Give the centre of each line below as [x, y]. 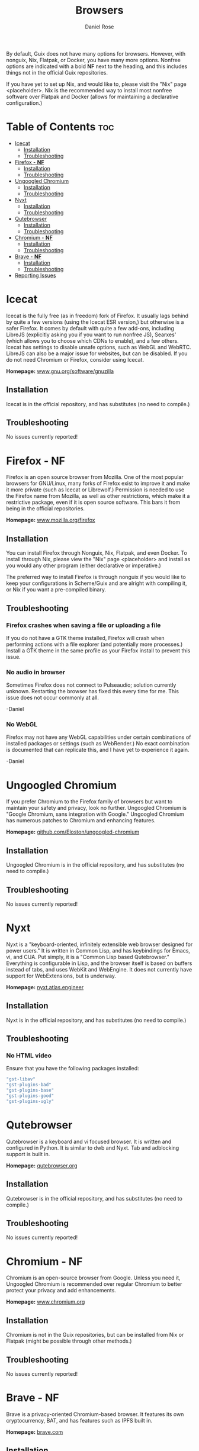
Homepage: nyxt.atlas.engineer [45, 987]
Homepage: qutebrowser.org [42, 1165]
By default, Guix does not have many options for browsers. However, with [96, 53]
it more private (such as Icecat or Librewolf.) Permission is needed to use [95, 490]
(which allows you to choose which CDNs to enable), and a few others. [92, 340]
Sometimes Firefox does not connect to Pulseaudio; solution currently [91, 685]
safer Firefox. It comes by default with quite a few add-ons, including [90, 328]
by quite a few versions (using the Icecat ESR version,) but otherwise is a [95, 322]
